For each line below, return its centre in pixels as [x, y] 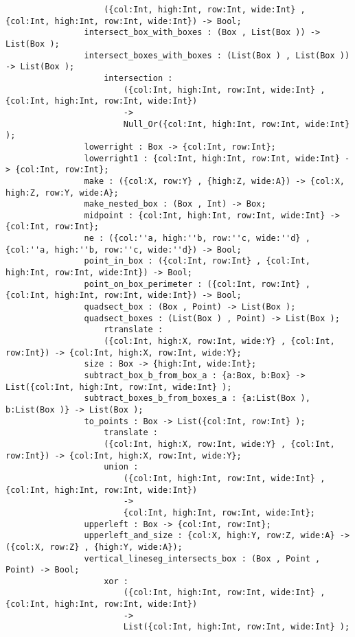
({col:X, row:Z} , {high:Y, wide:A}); [94, 547]
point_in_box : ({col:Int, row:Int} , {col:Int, [197, 261]
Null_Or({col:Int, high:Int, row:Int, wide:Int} [237, 124]
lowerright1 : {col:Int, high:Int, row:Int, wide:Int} [212, 158]
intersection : [138, 78]
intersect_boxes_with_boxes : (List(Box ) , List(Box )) [217, 55]
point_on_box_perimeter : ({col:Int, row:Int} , [197, 284]
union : [121, 467]
